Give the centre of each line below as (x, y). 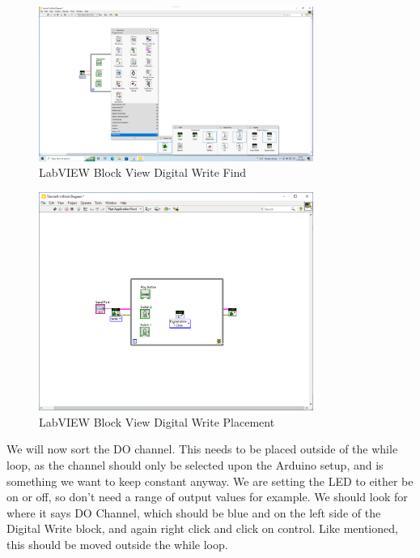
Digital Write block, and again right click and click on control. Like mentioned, (202, 528)
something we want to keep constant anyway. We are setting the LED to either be (210, 481)
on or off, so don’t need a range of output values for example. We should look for (207, 497)
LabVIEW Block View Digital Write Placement (157, 421)
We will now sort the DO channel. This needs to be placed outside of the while (202, 449)
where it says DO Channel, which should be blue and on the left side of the (194, 512)
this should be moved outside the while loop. (117, 544)
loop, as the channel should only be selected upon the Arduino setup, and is (195, 465)
